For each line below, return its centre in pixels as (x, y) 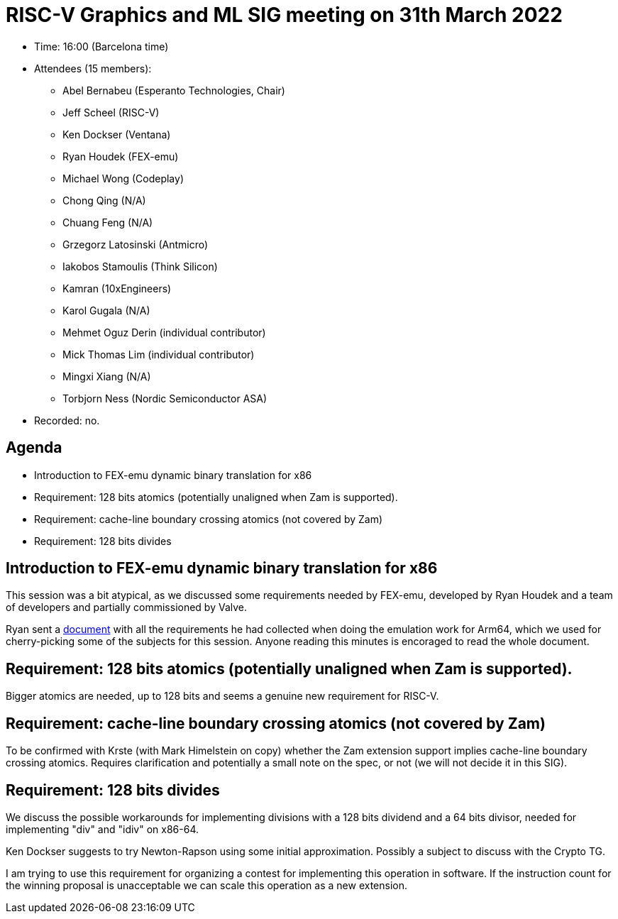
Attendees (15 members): (93, 68)
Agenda (34, 448)
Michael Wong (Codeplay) (123, 178)
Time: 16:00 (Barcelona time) (101, 46)
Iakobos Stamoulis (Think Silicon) (140, 266)
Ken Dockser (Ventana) (117, 134)
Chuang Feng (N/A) (108, 222)
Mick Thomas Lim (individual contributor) (159, 354)
